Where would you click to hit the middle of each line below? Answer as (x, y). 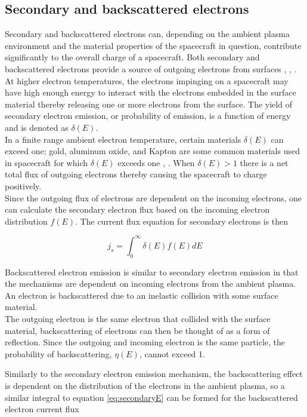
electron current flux (42, 409)
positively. (23, 185)
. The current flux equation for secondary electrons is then (182, 221)
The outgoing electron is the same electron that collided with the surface (138, 318)
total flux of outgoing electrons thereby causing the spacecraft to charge (136, 174)
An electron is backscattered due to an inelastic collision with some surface (142, 295)
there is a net (264, 162)
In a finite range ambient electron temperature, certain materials (123, 139)
